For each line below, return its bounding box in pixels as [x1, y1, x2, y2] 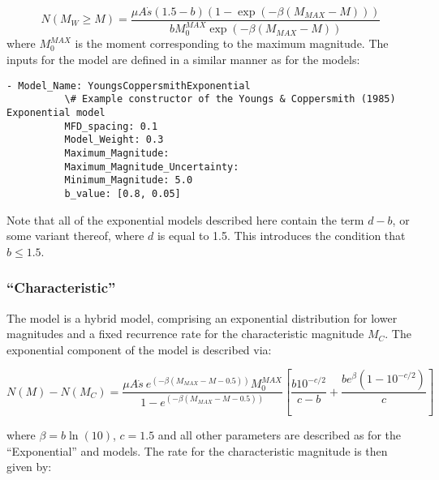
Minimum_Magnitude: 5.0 [64, 174, 193, 186]
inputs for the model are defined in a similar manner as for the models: [6, 51, 360, 67]
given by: [6, 458, 52, 475]
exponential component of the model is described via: [6, 341, 272, 358]
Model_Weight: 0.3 [64, 134, 164, 146]
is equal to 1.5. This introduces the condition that [157, 227, 406, 244]
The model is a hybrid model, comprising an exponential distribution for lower [6, 309, 398, 326]
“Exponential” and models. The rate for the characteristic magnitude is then [6, 442, 388, 459]
